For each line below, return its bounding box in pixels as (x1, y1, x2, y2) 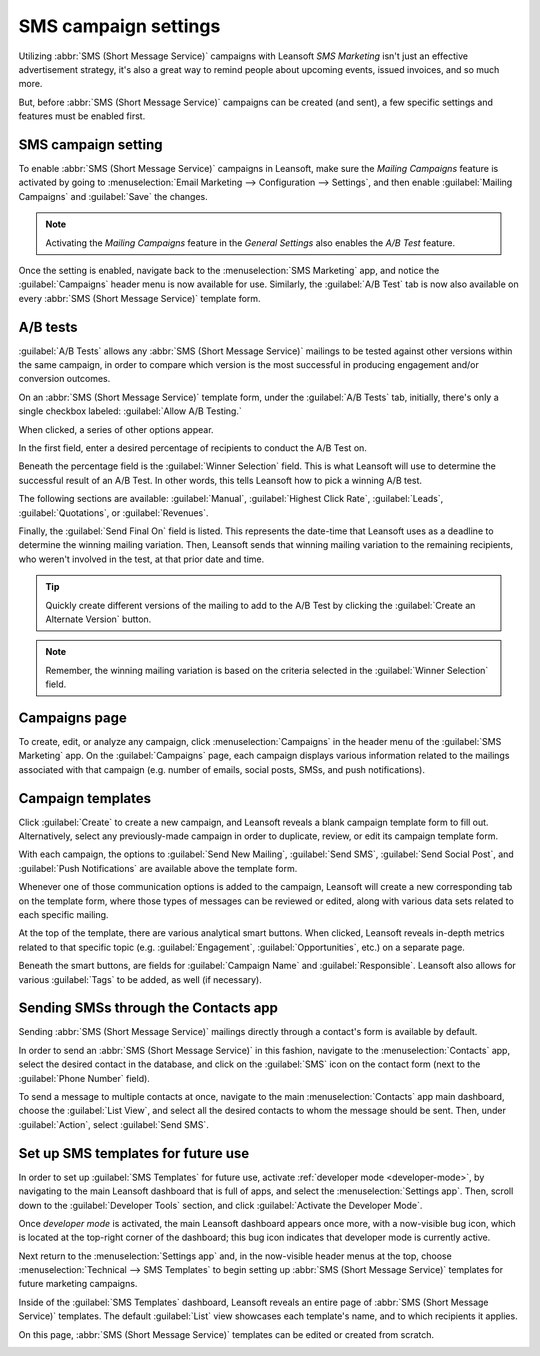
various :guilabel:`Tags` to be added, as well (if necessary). (18, 973, 262, 985)
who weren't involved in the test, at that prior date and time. (18, 553, 265, 565)
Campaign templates (18, 790, 152, 807)
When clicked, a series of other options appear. (18, 423, 214, 435)
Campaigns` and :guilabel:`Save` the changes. (18, 190, 209, 202)
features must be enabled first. (18, 110, 146, 122)
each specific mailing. (18, 909, 109, 921)
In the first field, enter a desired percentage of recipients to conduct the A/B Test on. (18, 442, 367, 454)
